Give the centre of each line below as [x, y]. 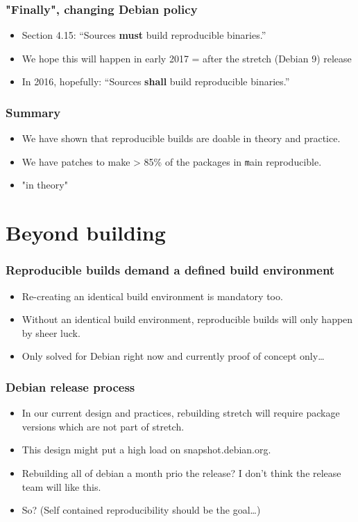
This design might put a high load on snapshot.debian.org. [146, 450]
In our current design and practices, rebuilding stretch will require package [181, 413]
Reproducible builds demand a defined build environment [170, 270]
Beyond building [86, 233]
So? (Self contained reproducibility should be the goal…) [141, 510]
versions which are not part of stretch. [103, 426]
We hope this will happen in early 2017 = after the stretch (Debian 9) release [187, 58]
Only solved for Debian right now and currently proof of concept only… [173, 356]
